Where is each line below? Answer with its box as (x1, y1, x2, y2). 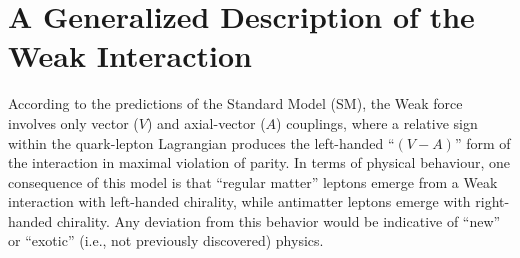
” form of (454, 132, 511, 153)
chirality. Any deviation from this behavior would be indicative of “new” (57, 210, 501, 231)
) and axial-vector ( (146, 112, 266, 133)
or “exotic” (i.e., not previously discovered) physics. (8, 230, 324, 251)
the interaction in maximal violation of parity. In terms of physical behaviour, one (8, 152, 511, 173)
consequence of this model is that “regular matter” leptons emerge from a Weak (8, 171, 498, 192)
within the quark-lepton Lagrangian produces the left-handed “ (8, 132, 395, 153)
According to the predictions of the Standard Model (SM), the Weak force (8, 93, 463, 114)
